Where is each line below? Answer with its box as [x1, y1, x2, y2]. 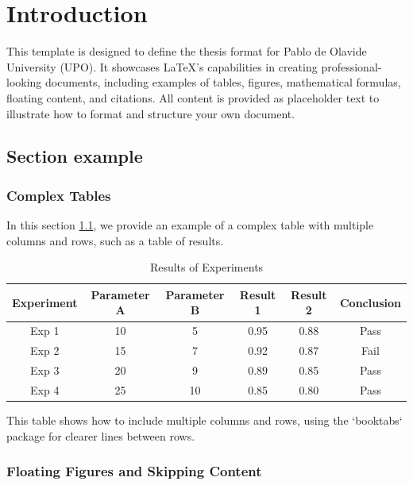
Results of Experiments [149, 259, 264, 275]
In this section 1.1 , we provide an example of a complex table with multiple [6, 217, 374, 233]
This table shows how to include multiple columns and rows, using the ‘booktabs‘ [6, 411, 403, 428]
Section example [6, 144, 143, 168]
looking [6, 74, 42, 90]
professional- [321, 58, 382, 75]
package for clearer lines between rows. [6, 427, 195, 444]
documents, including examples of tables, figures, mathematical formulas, [45, 74, 401, 90]
